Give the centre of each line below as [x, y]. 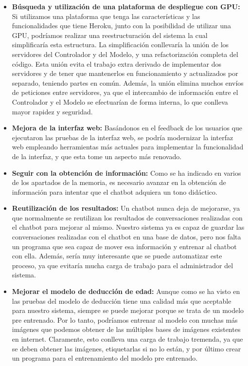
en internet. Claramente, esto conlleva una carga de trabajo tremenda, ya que [127, 339]
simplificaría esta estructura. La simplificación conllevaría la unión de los [120, 45]
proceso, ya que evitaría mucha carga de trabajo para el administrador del [123, 265]
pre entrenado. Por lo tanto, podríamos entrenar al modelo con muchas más [125, 320]
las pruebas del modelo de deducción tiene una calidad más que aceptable [122, 301]
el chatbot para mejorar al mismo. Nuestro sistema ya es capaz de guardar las [128, 227]
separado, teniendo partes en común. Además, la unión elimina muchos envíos [128, 82]
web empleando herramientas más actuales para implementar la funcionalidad [128, 147]
